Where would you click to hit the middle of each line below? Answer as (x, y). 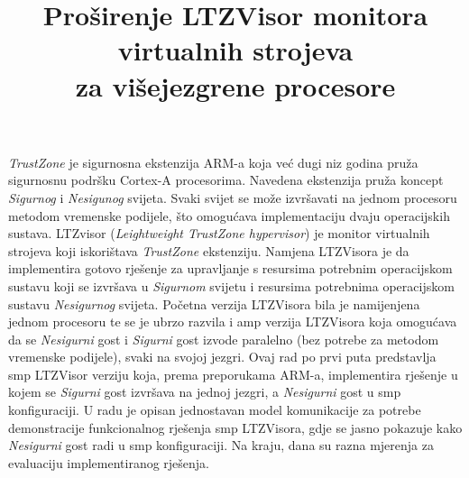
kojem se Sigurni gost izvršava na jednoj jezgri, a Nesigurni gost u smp (205, 392)
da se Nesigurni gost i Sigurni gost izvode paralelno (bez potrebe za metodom (224, 339)
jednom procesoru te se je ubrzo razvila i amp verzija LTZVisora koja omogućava (233, 322)
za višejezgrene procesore (235, 85)
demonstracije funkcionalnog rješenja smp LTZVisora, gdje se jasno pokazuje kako (235, 427)
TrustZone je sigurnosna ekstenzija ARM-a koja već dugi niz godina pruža (213, 162)
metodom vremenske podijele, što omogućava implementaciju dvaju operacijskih (229, 215)
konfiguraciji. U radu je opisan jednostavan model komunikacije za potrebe (215, 410)
